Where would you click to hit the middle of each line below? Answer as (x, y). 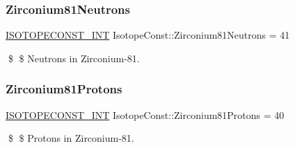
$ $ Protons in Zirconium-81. (71, 138)
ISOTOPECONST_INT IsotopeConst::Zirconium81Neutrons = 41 (148, 35)
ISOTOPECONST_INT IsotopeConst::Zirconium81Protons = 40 (145, 114)
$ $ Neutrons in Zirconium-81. (74, 58)
